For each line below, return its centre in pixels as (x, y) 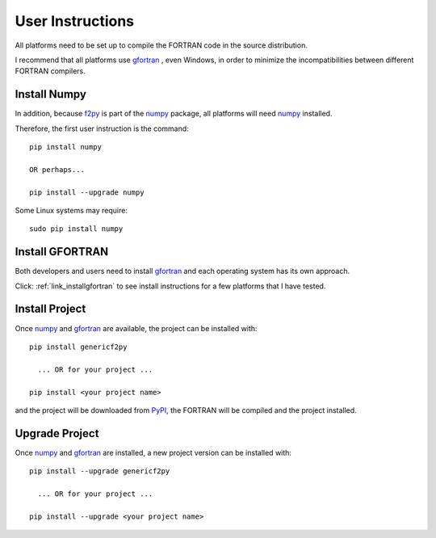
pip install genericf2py (78, 347)
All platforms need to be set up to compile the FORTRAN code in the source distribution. (161, 45)
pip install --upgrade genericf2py (100, 471)
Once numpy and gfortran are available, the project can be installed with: (136, 328)
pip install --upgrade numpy (87, 192)
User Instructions (75, 21)
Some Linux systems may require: (71, 210)
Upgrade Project (57, 433)
